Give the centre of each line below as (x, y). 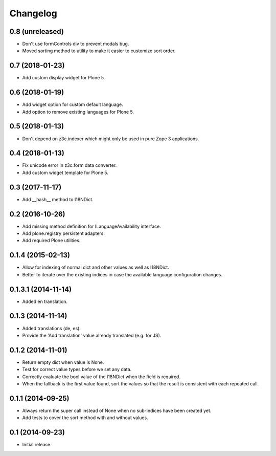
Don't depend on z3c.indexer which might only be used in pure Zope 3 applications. (111, 139)
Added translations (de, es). (52, 328)
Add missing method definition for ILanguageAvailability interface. (91, 226)
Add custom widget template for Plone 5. (65, 172)
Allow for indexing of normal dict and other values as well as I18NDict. (96, 267)
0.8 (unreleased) (37, 31)
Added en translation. (45, 301)
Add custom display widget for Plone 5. (64, 78)
